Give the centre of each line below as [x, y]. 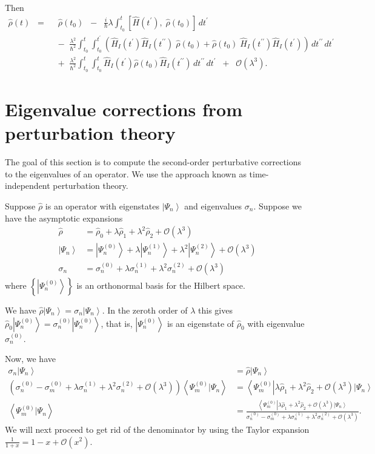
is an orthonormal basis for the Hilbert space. [161, 285]
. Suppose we [277, 206]
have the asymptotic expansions [64, 218]
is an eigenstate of [201, 323]
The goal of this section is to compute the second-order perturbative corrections [153, 162]
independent [28, 186]
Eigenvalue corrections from [124, 109]
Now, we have [30, 359]
